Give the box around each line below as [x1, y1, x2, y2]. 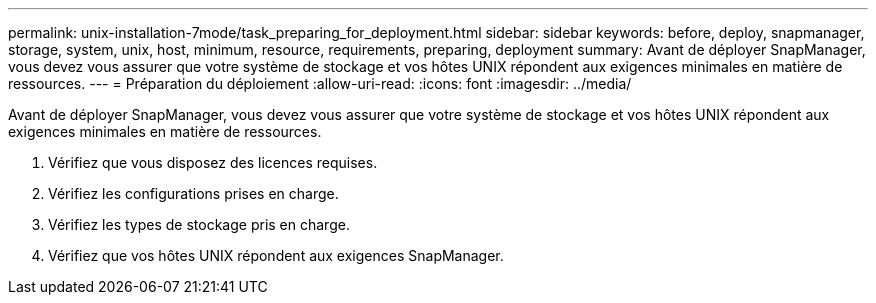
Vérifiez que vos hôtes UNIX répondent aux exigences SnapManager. [48, 247, 504, 264]
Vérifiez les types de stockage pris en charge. [48, 216, 350, 233]
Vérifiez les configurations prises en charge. [48, 185, 339, 202]
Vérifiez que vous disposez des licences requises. [48, 154, 378, 171]
